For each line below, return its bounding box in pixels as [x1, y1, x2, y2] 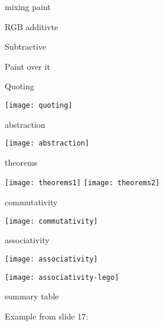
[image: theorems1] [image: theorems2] [5, 179, 160, 188]
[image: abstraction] [5, 139, 90, 148]
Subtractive [5, 40, 47, 53]
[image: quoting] [5, 101, 73, 109]
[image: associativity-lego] [5, 273, 119, 282]
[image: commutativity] [5, 217, 98, 225]
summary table [5, 290, 59, 302]
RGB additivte [5, 20, 58, 33]
